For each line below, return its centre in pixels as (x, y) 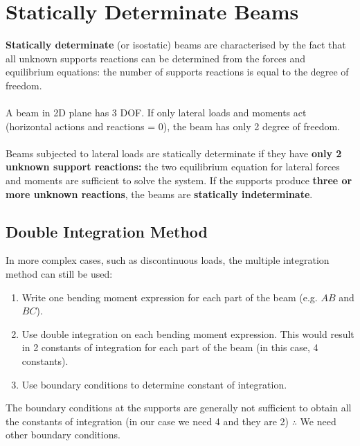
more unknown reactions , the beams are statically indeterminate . (159, 194)
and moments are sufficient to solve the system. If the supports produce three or (179, 180)
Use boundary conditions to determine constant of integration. (154, 384)
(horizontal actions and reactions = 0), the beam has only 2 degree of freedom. (173, 126)
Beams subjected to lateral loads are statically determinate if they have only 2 (174, 153)
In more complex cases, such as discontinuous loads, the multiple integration (168, 260)
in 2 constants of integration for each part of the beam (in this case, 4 (170, 347)
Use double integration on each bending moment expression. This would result (188, 333)
